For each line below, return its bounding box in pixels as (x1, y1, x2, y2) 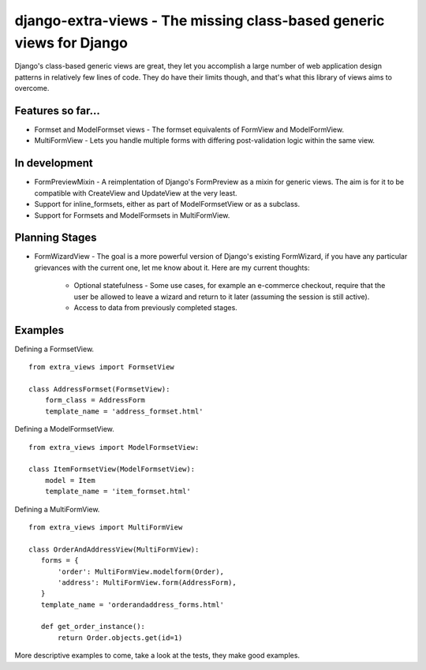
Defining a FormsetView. (14, 344, 95, 354)
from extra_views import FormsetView (28, 363, 175, 372)
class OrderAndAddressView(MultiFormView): (28, 545, 200, 554)
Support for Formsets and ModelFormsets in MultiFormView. (34, 210, 230, 220)
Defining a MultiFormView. (14, 504, 100, 514)
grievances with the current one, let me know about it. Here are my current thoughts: (34, 263, 310, 272)
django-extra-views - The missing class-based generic (14, 12, 385, 29)
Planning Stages (14, 231, 97, 245)
